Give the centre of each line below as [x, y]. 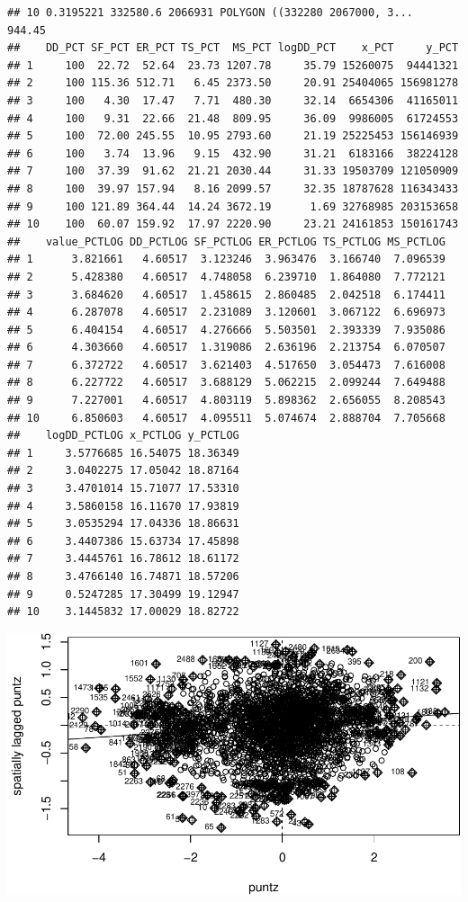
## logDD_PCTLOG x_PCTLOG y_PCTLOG [123, 436]
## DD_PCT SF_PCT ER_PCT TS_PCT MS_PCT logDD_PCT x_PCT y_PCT [233, 48]
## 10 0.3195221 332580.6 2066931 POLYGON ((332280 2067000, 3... [211, 13]
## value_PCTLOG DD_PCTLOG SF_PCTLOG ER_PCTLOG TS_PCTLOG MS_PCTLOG [226, 241]
